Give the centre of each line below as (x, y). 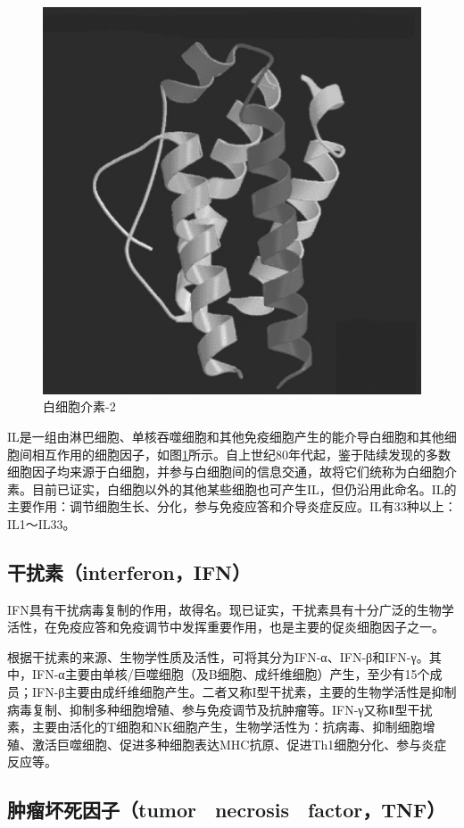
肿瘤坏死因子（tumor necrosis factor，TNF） (227, 810)
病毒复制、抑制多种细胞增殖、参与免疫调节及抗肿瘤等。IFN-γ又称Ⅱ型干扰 (220, 709)
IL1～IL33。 (41, 523)
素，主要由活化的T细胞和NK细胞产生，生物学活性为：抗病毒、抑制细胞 (215, 727)
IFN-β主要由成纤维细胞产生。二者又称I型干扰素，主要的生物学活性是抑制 (244, 692)
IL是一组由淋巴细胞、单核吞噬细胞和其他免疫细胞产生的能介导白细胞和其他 (226, 436)
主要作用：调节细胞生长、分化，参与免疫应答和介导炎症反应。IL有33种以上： (232, 506)
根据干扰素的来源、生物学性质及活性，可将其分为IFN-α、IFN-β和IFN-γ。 (218, 656)
